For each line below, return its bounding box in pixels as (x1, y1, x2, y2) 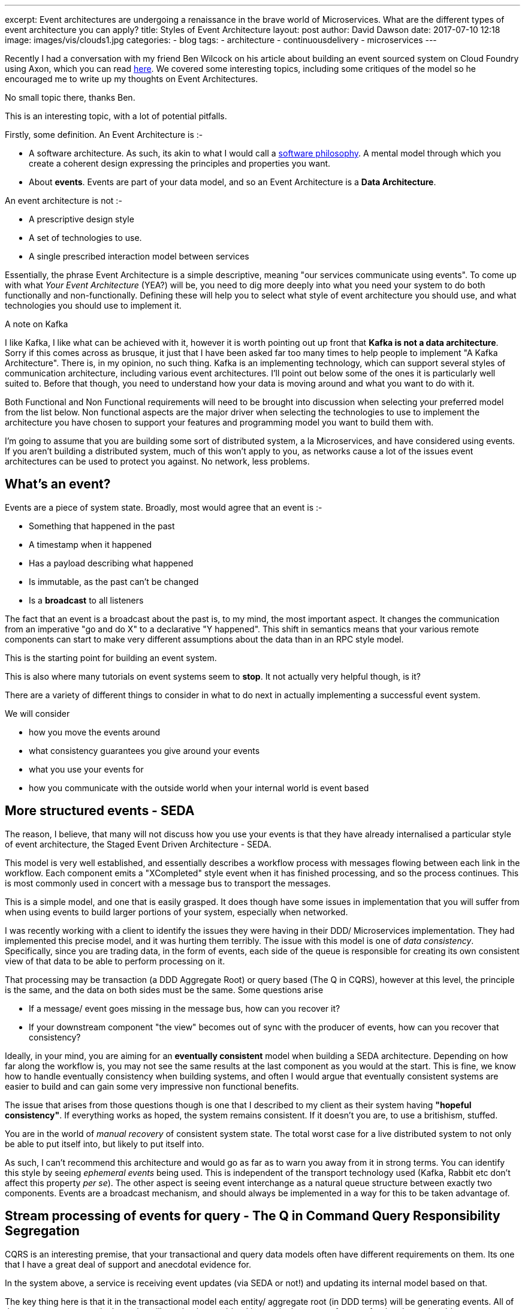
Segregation (5, 1223, 80, 1239)
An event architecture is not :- (5, 195, 122, 206)
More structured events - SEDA (5, 803, 195, 819)
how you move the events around (29, 726, 161, 737)
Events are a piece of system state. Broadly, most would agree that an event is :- (5, 502, 322, 512)
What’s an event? (5, 476, 111, 492)
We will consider (5, 708, 70, 719)
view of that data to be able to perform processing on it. (5, 955, 225, 966)
